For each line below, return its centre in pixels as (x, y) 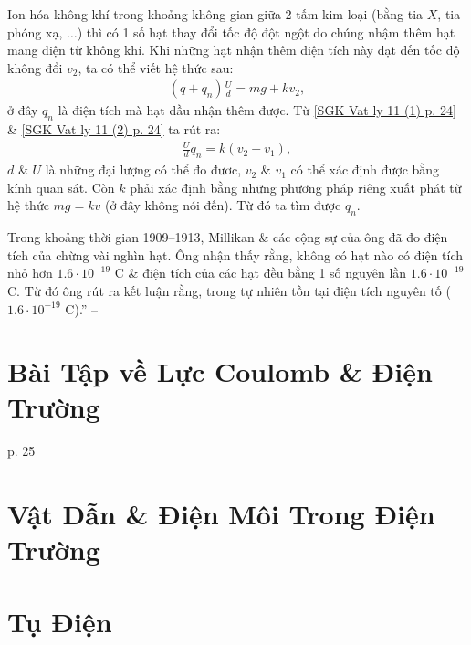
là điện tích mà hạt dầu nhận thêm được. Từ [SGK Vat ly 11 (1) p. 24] (257, 110)
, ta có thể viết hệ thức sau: (156, 67)
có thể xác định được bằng (365, 169)
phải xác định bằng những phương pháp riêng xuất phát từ (296, 187)
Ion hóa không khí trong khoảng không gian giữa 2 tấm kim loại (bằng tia (215, 14)
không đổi (35, 67)
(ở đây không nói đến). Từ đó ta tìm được (223, 205)
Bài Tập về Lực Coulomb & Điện (220, 371)
